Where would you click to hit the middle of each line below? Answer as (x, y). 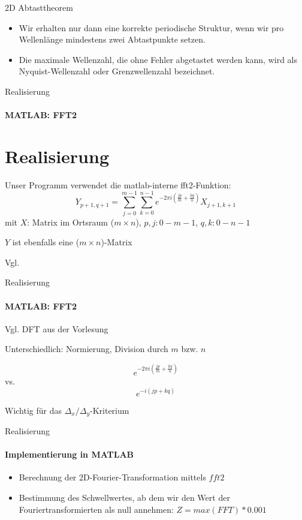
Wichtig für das (34, 410)
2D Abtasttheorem (39, 7)
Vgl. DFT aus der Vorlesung (57, 328)
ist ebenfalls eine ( (46, 242)
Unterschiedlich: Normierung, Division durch (87, 349)
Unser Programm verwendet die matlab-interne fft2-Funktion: (118, 184)
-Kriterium (110, 410)
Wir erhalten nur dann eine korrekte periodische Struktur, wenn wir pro (151, 27)
